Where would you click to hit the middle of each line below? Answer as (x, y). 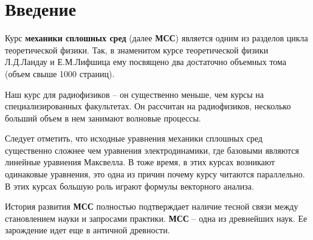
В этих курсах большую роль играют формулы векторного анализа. (129, 186)
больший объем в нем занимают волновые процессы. (103, 118)
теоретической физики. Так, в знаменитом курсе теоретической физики (137, 50)
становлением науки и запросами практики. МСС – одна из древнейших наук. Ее (156, 218)
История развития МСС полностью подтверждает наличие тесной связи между (152, 206)
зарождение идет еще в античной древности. (88, 230)
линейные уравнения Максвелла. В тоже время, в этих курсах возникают (140, 162)
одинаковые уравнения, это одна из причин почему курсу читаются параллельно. (155, 174)
